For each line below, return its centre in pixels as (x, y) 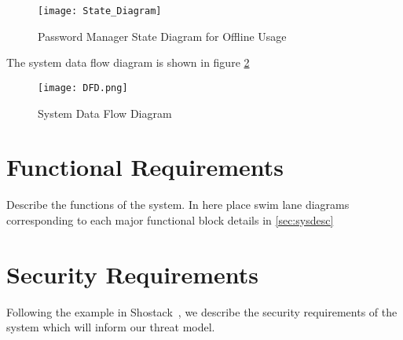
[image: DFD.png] (83, 88)
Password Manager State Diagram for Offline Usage (162, 36)
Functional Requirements (145, 167)
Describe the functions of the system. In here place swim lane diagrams (178, 205)
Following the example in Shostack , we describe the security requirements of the (202, 311)
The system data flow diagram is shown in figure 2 (128, 62)
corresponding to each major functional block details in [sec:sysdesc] (170, 219)
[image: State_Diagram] (100, 11)
